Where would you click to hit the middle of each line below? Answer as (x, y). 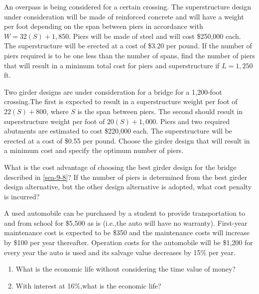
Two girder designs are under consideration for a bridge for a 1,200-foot (113, 91)
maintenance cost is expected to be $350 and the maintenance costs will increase (127, 232)
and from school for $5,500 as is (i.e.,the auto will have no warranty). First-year (126, 222)
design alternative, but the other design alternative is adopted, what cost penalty (128, 187)
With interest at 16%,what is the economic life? (88, 285)
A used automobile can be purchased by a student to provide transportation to (125, 213)
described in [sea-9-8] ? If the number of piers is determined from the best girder (126, 177)
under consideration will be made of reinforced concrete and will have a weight (124, 16)
